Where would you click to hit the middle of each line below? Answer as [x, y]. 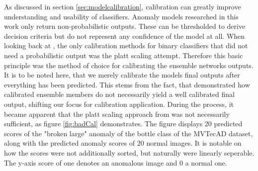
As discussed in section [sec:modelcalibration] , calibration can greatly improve [123, 6]
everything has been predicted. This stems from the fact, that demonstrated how [127, 84]
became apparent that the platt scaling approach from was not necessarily [117, 114]
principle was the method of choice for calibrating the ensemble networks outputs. [129, 65]
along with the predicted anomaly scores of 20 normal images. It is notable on [123, 143]
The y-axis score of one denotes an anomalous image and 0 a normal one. [116, 162]
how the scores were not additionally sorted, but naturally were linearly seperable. [129, 152]
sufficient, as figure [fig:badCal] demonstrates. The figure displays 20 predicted [123, 124]
